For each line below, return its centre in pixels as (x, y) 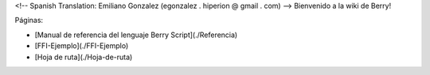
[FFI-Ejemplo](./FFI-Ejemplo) (82, 46)
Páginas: (29, 21)
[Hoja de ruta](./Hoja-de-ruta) (84, 57)
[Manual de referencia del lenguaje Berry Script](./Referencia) (136, 35)
